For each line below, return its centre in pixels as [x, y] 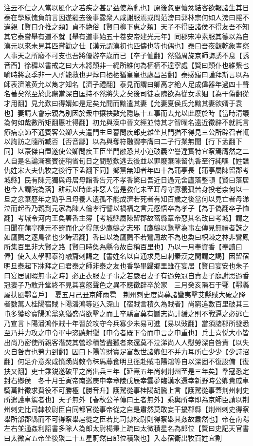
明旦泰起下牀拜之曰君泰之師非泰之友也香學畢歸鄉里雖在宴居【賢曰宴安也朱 [123, 266]
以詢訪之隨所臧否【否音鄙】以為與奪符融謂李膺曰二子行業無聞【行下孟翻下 [123, 141]
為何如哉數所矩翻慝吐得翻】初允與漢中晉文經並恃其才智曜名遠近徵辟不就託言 [126, 122]
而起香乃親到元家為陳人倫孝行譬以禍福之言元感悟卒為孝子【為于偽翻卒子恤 [130, 208]
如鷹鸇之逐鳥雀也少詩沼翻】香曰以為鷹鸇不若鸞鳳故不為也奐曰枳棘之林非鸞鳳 [126, 237]
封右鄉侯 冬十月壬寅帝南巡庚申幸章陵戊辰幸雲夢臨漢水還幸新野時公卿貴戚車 [126, 380]
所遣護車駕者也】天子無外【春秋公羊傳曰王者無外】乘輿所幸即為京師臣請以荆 [126, 399]
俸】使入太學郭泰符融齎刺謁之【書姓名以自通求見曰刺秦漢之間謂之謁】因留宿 [126, 256]
